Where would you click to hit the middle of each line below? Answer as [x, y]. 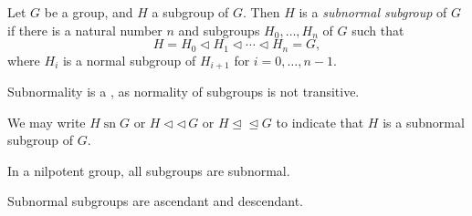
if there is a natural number [85, 30]
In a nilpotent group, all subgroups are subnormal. [149, 170]
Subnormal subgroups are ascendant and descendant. [156, 201]
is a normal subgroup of [129, 60]
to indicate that [320, 122]
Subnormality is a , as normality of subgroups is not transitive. [184, 92]
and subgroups [219, 30]
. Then [262, 12]
